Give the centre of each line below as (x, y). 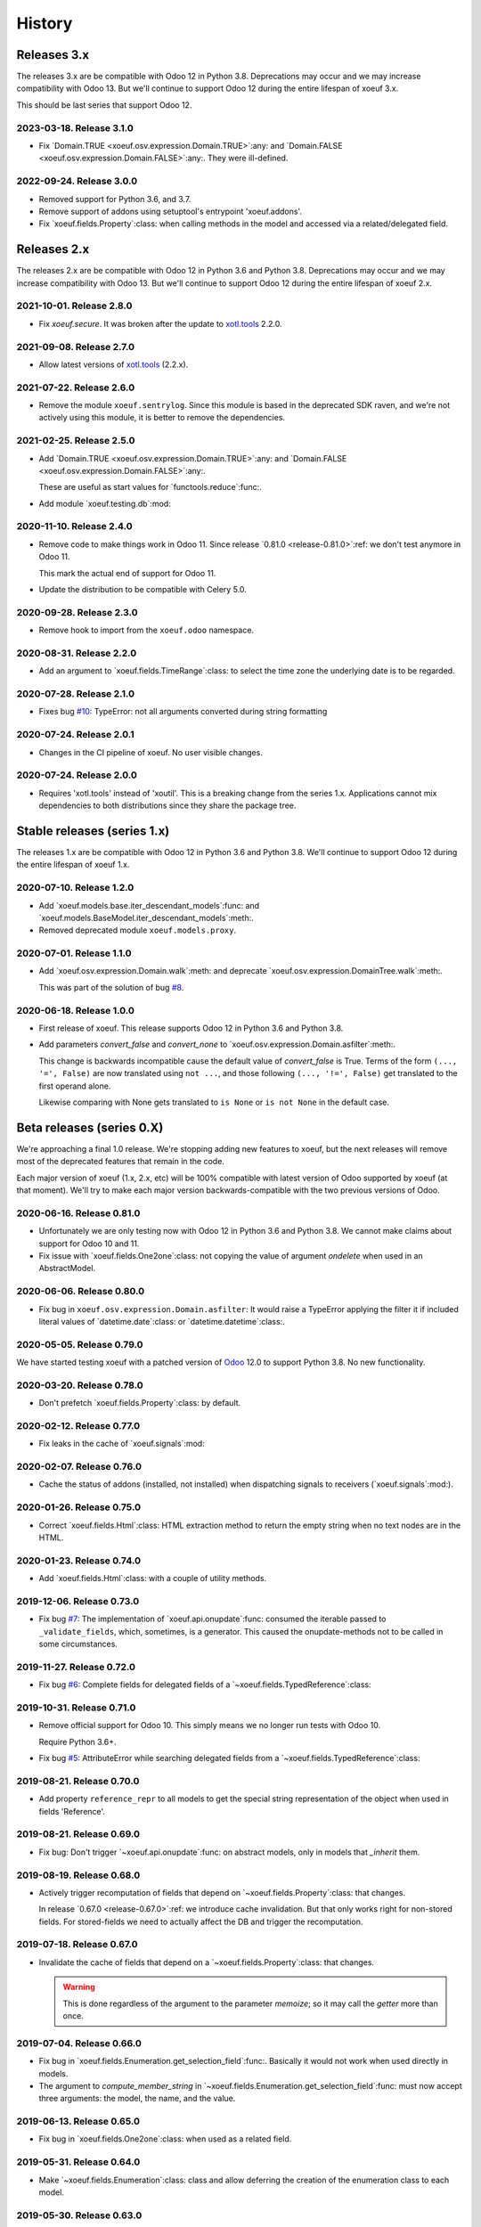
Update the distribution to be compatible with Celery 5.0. (143, 590)
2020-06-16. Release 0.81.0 (78, 1213)
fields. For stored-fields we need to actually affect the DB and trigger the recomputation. (201, 1921)
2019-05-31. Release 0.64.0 (78, 2162)
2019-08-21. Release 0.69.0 (78, 1834)
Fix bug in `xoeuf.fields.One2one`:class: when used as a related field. (165, 2139)
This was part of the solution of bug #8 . (111, 987)
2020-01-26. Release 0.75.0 (79, 1507)
